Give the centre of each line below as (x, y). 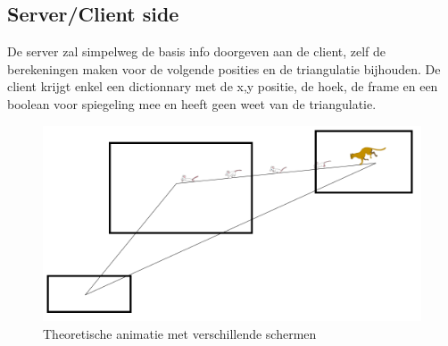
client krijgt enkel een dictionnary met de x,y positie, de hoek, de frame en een (223, 86)
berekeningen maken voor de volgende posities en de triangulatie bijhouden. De (224, 68)
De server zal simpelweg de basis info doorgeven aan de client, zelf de (197, 51)
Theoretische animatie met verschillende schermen (180, 333)
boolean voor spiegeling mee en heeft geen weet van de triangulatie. (192, 103)
